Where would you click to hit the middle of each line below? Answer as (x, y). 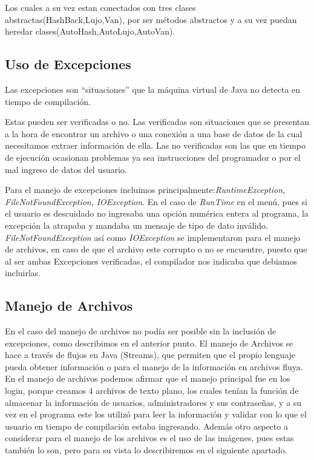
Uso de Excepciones (68, 64)
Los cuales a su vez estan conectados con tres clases (100, 7)
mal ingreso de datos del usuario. (66, 169)
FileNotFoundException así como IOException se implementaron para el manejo (153, 237)
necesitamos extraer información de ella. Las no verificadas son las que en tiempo (155, 145)
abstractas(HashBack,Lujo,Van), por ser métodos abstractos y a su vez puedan (151, 19)
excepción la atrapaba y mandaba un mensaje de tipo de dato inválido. (136, 225)
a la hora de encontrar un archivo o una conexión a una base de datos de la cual (154, 133)
